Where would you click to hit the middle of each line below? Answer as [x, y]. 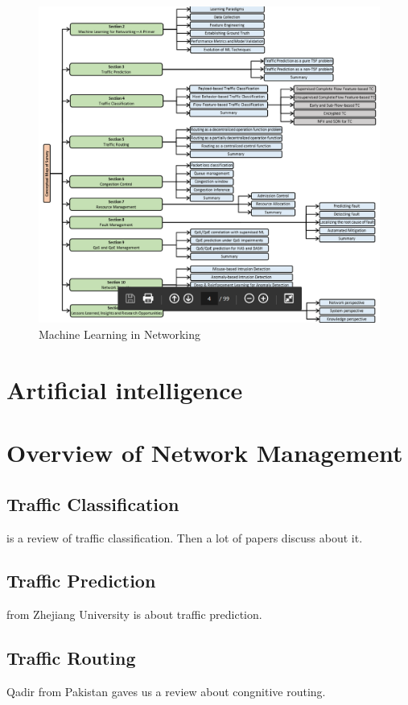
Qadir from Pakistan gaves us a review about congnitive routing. [166, 692]
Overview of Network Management [205, 453]
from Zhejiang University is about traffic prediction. [134, 614]
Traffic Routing [71, 658]
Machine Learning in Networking [120, 334]
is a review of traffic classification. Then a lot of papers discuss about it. [185, 537]
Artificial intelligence [125, 389]
